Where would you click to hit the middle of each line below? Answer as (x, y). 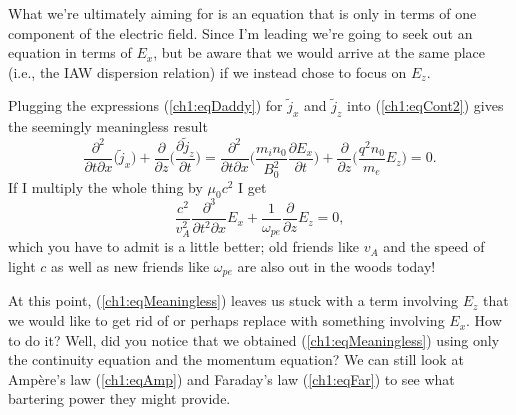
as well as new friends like (130, 266)
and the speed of (434, 246)
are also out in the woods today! (336, 266)
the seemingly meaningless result (108, 126)
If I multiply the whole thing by (105, 186)
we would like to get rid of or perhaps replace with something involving (226, 320)
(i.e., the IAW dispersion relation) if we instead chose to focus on (207, 71)
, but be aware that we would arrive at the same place (319, 52)
